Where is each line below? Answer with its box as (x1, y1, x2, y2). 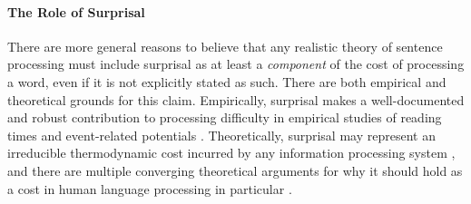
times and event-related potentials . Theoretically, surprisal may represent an (7, 125, 436, 144)
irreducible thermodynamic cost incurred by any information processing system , (7, 143, 456, 162)
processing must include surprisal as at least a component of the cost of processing (7, 54, 465, 73)
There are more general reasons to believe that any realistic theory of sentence (7, 36, 443, 55)
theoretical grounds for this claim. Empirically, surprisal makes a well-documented (7, 90, 465, 109)
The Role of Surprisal (7, 2, 145, 21)
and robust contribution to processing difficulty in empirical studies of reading (7, 108, 442, 127)
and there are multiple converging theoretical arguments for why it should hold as (7, 160, 463, 180)
